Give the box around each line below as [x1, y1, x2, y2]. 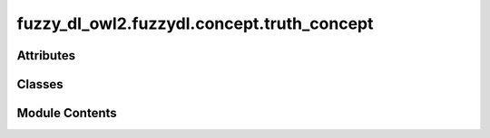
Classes [16, 77, 64, 92]
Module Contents [16, 106, 117, 121]
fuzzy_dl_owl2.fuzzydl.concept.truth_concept [16, 14, 374, 33]
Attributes [16, 48, 76, 63]
